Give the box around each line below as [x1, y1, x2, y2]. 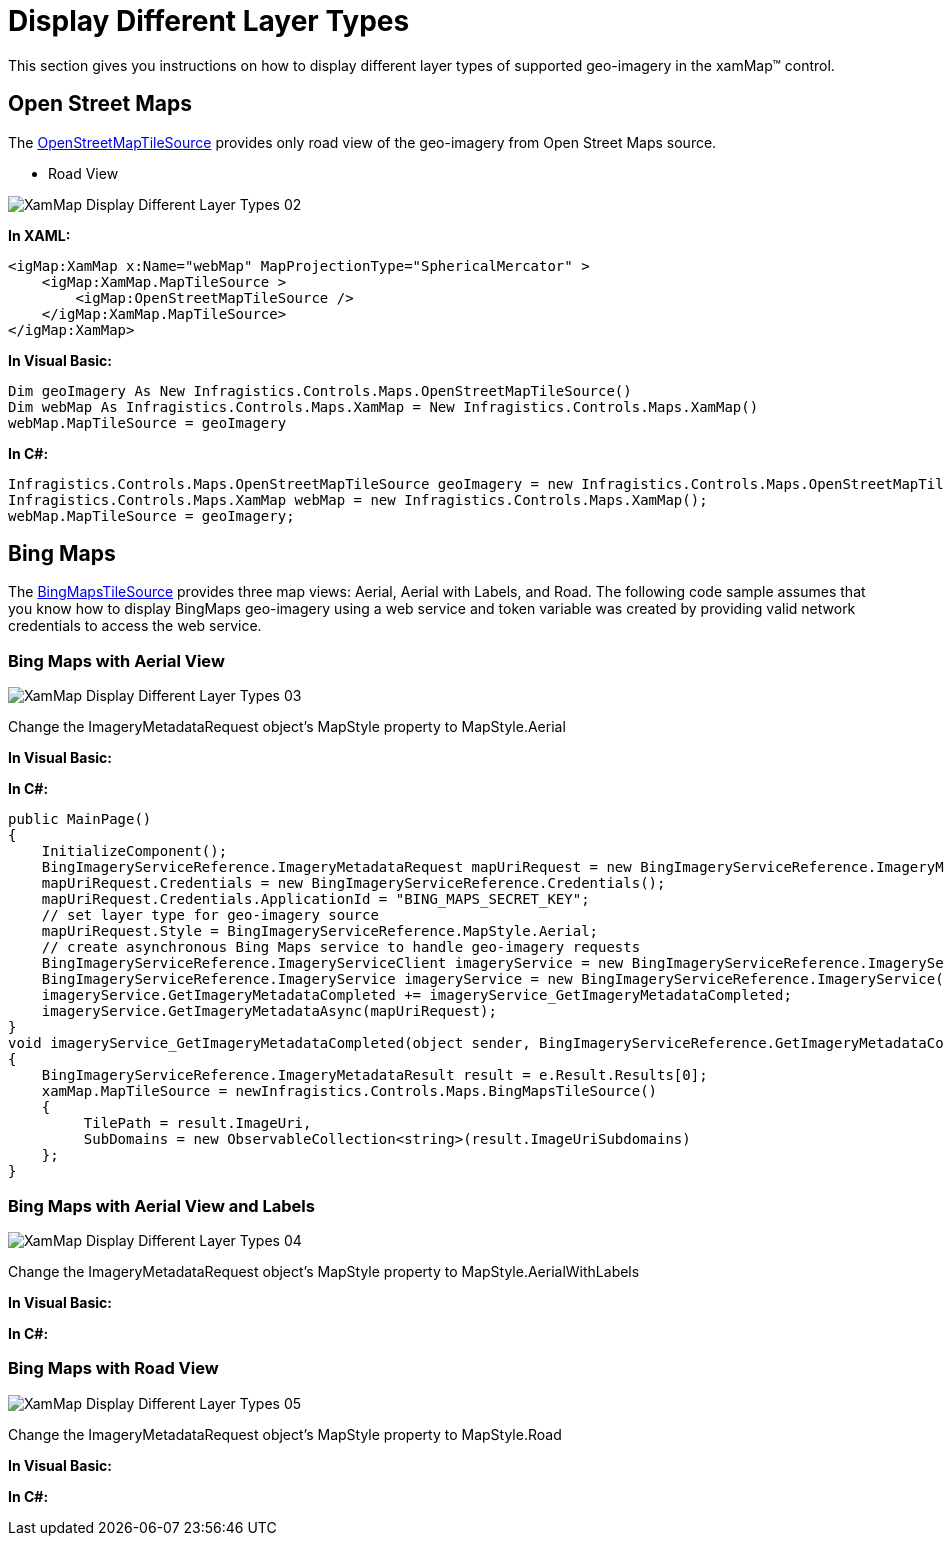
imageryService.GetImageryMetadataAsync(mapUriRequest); [41, 1003, 497, 1020]
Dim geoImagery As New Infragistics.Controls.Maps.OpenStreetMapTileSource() [8, 382, 632, 399]
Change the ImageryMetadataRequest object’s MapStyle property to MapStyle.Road [8, 1425, 562, 1443]
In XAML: [8, 226, 71, 244]
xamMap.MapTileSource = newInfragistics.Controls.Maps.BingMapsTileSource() [41, 1083, 658, 1100]
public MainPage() [8, 811, 152, 828]
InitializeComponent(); [41, 843, 228, 860]
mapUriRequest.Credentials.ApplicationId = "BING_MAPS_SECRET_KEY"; [41, 891, 590, 908]
